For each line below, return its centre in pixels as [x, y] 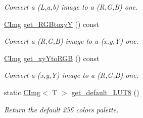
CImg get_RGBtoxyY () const [52, 24]
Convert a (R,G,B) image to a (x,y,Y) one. [71, 41]
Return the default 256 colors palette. [61, 109]
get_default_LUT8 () [105, 92]
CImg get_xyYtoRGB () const [52, 58]
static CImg [22, 92]
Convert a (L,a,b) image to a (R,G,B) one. [71, 7]
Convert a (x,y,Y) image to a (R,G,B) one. [71, 75]
